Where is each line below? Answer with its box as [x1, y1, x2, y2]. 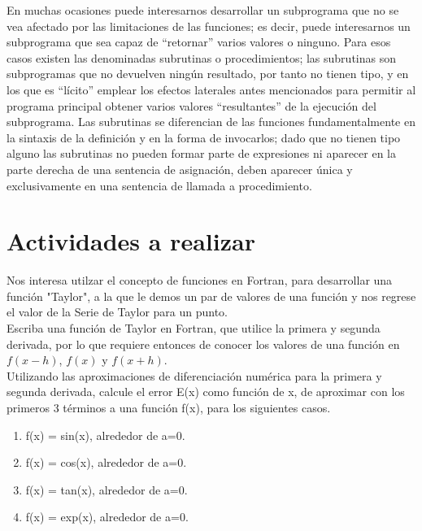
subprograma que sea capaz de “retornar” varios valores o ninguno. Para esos [7, 33, 391, 50]
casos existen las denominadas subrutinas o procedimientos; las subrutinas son [7, 49, 396, 66]
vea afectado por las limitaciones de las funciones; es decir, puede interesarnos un [7, 17, 411, 34]
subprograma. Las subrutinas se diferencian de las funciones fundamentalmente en [7, 113, 415, 130]
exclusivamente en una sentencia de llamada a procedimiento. [7, 176, 312, 194]
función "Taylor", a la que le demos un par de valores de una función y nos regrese [7, 287, 416, 304]
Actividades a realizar [7, 224, 255, 258]
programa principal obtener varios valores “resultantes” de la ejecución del [7, 97, 376, 114]
